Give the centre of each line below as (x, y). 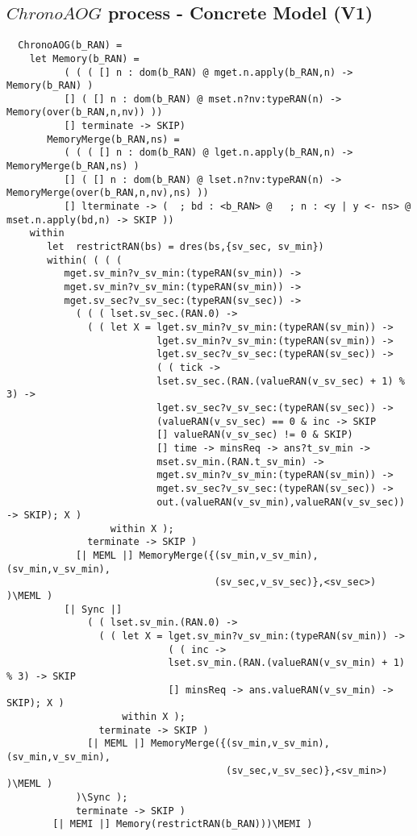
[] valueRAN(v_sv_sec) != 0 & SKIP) (255, 435)
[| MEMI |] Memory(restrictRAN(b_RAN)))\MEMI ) (183, 824)
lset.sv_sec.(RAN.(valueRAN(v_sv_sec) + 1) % (281, 381)
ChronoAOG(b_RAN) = (70, 46)
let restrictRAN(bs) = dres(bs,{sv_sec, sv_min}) (186, 247)
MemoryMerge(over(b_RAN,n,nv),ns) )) (108, 193)
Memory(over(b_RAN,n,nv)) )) (85, 112)
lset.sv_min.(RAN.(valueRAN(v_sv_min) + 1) (286, 663)
